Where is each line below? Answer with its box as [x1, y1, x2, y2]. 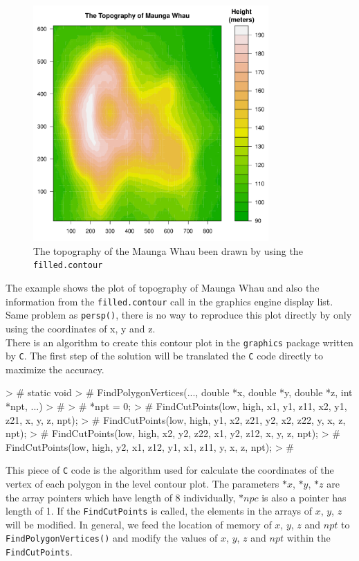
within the [286, 531, 331, 545]
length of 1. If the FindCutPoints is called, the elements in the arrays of [6, 504, 312, 518]
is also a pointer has [261, 490, 347, 504]
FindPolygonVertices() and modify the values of [6, 531, 218, 545]
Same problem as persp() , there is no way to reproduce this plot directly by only [6, 308, 352, 322]
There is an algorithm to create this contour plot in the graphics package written [6, 335, 353, 349]
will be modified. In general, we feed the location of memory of [6, 517, 272, 531]
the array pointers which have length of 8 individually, [6, 490, 236, 504]
